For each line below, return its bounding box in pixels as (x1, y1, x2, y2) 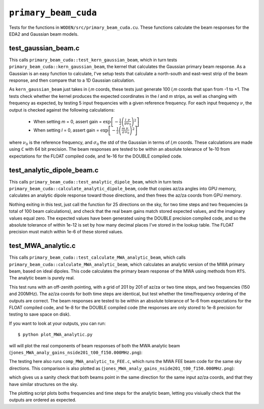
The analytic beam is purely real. (9, 275, 75, 281)
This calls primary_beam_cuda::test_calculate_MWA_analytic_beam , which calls (9, 254, 186, 260)
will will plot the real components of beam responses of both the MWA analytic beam (9, 342, 180, 348)
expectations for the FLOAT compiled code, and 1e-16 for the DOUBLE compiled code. (9, 153, 183, 159)
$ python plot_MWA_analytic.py (18, 332, 93, 338)
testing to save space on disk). (9, 311, 71, 318)
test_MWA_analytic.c (9, 242, 76, 250)
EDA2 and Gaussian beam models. (9, 31, 79, 37)
